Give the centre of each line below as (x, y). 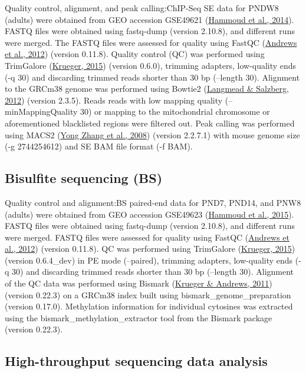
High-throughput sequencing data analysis (136, 361)
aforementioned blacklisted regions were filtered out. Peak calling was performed (150, 123)
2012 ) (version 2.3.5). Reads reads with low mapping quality (114, 100)
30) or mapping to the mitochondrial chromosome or (175, 111)
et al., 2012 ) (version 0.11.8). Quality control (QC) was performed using (135, 54)
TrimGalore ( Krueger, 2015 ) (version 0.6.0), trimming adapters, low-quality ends (151, 65)
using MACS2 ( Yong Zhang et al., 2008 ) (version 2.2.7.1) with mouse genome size (152, 134)
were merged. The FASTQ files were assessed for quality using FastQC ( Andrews (151, 42)
